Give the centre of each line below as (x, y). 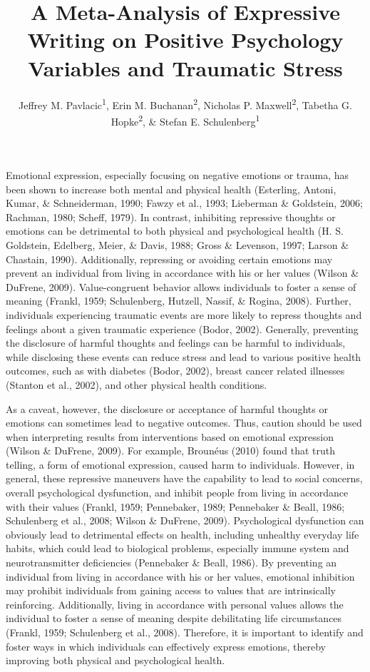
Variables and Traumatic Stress (185, 67)
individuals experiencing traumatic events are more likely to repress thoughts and (184, 314)
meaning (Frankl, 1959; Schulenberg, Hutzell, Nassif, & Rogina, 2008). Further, (179, 301)
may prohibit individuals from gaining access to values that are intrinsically (171, 590)
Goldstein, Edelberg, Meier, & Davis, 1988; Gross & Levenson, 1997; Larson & (178, 244)
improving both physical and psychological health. (115, 660)
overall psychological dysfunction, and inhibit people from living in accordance (177, 493)
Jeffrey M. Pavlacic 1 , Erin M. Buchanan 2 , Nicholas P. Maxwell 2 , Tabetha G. (185, 103)
